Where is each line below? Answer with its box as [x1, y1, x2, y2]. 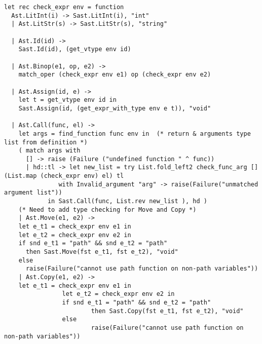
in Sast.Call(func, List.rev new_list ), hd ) [47, 198, 207, 205]
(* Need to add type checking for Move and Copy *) [18, 206, 197, 213]
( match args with [18, 147, 81, 155]
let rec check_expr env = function [4, 4, 124, 11]
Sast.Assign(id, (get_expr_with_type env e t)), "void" [18, 104, 211, 112]
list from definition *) [4, 138, 88, 146]
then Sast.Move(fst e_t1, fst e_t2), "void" [25, 248, 178, 256]
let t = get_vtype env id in [18, 96, 117, 104]
